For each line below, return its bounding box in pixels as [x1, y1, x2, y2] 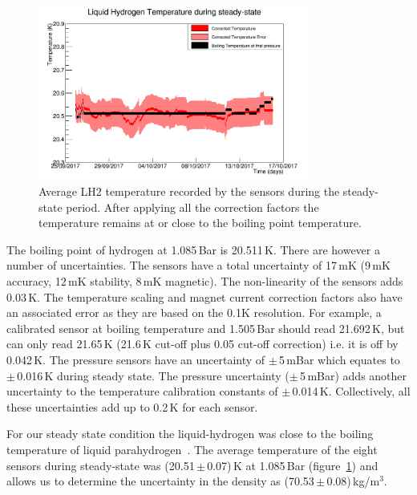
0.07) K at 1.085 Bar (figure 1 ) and [207, 456, 379, 473]
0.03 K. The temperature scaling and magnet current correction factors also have [6, 288, 403, 305]
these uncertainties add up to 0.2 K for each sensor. [6, 398, 258, 415]
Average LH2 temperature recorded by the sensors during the [38, 183, 340, 200]
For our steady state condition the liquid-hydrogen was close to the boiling [6, 425, 374, 442]
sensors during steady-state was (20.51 [6, 456, 195, 473]
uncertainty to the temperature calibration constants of [6, 383, 278, 400]
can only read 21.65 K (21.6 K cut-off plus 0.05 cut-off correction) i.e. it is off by [6, 335, 399, 352]
